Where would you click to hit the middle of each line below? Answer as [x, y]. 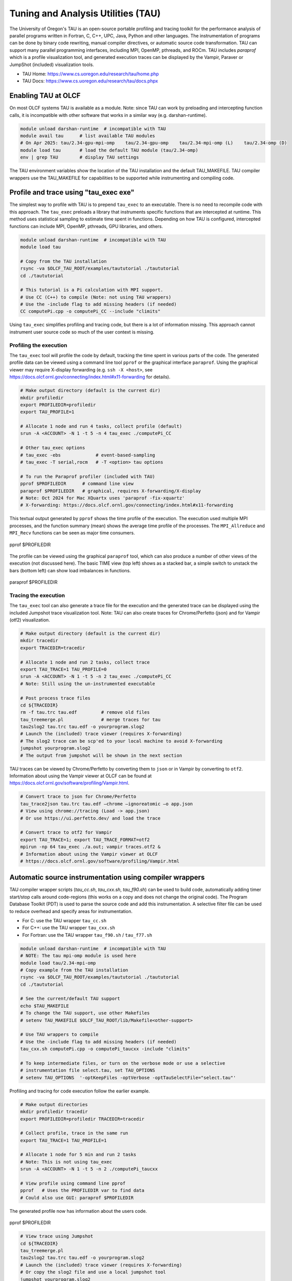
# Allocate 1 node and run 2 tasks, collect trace [85, 662]
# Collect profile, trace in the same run [74, 1133]
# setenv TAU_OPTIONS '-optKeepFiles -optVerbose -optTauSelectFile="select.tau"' [128, 1078]
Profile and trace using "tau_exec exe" [72, 192]
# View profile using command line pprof [73, 1183]
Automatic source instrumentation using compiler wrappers [107, 877]
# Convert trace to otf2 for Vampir [66, 832]
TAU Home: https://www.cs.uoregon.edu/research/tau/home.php [91, 74]
